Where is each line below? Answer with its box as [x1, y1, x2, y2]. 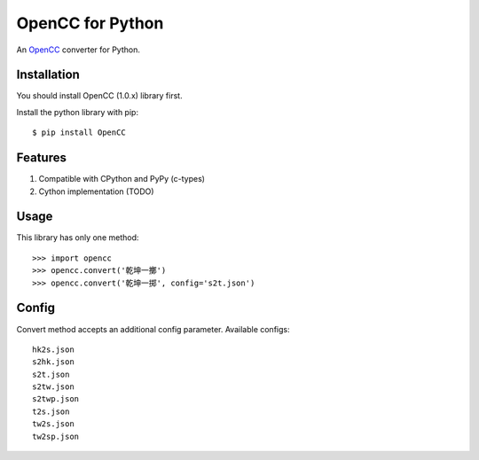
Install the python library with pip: [16, 106, 139, 117]
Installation [16, 67, 80, 82]
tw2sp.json [32, 431, 80, 441]
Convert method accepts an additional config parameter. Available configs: [16, 324, 290, 334]
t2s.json [32, 406, 70, 417]
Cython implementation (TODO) [38, 186, 154, 197]
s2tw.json [32, 382, 75, 392]
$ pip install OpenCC [32, 128, 126, 137]
